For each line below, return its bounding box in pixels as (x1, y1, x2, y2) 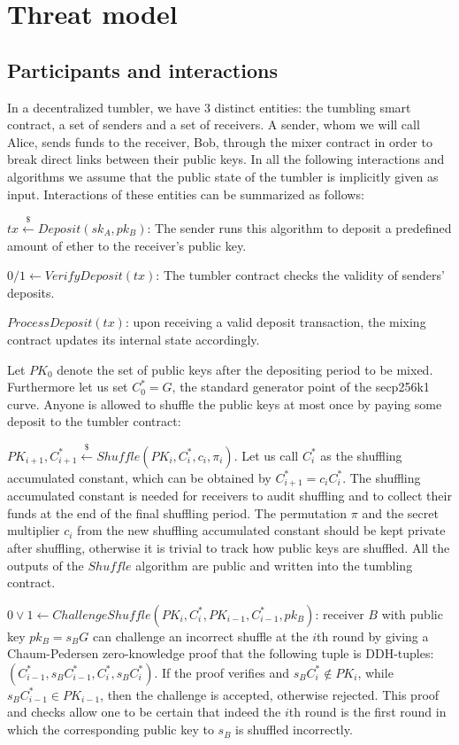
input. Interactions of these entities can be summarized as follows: (7, 184, 364, 203)
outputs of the (7, 555, 84, 574)
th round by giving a (317, 626, 429, 645)
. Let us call (233, 446, 299, 464)
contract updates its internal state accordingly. (7, 330, 260, 348)
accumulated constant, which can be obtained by (7, 468, 272, 486)
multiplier (7, 521, 60, 539)
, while (357, 663, 394, 681)
